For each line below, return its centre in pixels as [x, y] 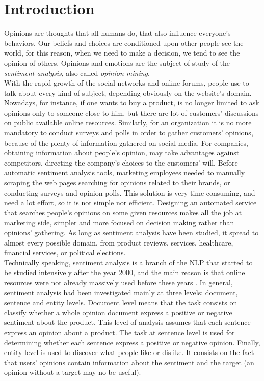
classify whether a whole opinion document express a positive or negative [118, 312]
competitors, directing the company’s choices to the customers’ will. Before [121, 162]
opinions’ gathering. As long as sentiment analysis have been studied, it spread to [131, 232]
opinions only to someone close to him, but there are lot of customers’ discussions [131, 112]
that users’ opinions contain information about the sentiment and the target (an [129, 362]
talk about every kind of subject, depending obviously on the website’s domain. [128, 92]
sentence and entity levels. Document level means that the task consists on [121, 302]
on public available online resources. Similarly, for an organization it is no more [128, 123]
